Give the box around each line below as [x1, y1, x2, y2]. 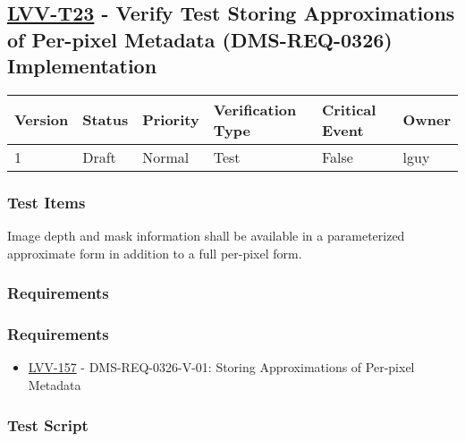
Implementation [7, 52, 157, 80]
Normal [142, 146, 190, 167]
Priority [142, 109, 199, 131]
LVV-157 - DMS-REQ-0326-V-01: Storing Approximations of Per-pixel [28, 358, 415, 377]
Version [14, 109, 69, 131]
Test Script [7, 413, 89, 436]
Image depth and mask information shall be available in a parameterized [7, 226, 405, 245]
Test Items [7, 191, 86, 213]
